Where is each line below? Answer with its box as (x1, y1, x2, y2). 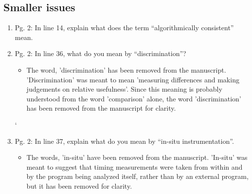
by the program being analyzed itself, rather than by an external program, (26, 171, 249, 181)
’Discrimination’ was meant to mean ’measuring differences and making (26, 74, 239, 84)
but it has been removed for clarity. (26, 180, 132, 191)
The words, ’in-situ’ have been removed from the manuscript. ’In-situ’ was (26, 152, 248, 162)
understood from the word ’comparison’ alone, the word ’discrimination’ (26, 93, 241, 103)
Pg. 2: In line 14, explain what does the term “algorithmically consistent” (15, 22, 234, 33)
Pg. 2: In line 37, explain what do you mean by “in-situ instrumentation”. (15, 136, 234, 146)
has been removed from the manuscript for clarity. (26, 103, 176, 113)
